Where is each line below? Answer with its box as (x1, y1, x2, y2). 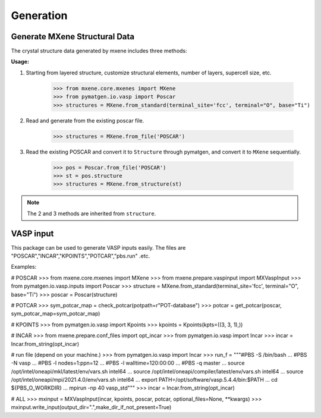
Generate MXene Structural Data (11, 32, 135, 42)
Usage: (11, 58, 30, 65)
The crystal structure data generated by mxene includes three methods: (11, 48, 187, 55)
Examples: (11, 263, 37, 271)
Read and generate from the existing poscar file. (26, 117, 144, 124)
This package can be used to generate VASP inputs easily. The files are (11, 244, 186, 251)
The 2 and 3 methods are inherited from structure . (27, 210, 156, 217)
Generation (11, 9, 68, 22)
